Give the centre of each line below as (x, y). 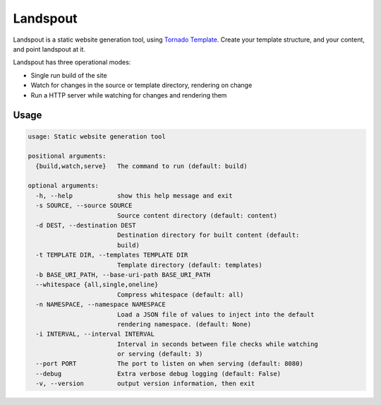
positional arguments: (67, 156)
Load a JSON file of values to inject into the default (216, 314)
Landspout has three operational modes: (72, 62)
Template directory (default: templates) (189, 265)
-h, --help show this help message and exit (134, 195)
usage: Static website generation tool (97, 136)
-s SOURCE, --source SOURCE (84, 206)
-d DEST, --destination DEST (86, 225)
